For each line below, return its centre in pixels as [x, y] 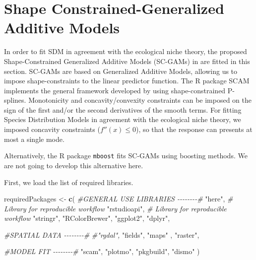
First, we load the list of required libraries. [69, 182]
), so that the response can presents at [194, 129]
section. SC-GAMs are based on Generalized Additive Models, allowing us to [121, 71]
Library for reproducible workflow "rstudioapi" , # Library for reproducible [115, 208]
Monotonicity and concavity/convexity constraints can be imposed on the [140, 100]
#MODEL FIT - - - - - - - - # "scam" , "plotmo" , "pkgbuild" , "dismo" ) [102, 251]
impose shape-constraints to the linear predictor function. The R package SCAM [127, 81]
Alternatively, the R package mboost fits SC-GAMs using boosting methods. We [126, 156]
